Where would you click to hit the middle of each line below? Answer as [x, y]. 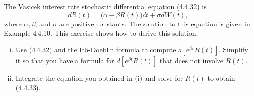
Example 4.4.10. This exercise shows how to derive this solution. [101, 33]
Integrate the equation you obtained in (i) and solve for [99, 78]
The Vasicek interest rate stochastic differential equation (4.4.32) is [105, 6]
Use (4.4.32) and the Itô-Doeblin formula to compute [96, 49]
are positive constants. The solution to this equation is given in [155, 23]
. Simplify [233, 49]
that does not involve [191, 60]
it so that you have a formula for [65, 60]
